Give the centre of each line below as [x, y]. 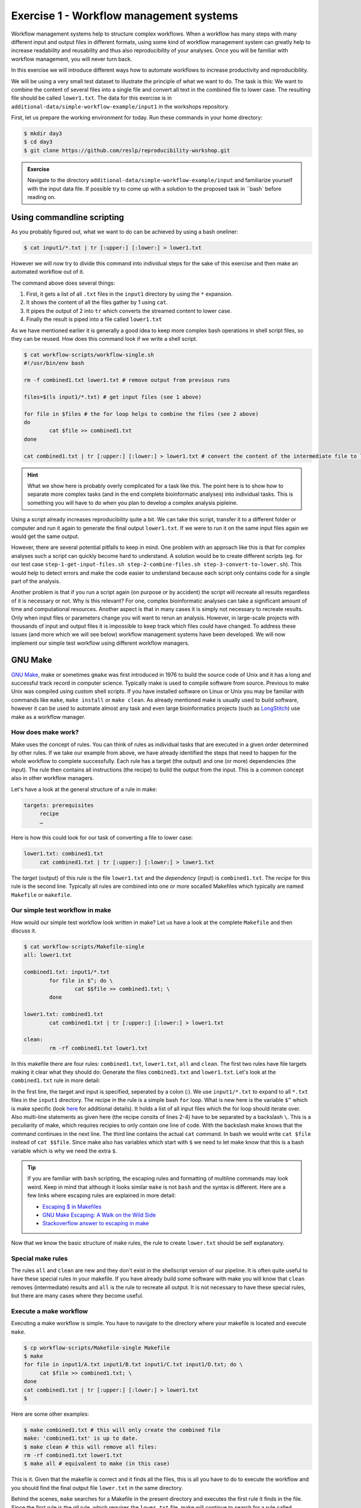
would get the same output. [45, 536]
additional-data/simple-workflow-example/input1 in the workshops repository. [120, 106]
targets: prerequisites [59, 805]
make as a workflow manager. [48, 717]
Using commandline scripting [68, 217]
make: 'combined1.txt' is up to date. [81, 1438]
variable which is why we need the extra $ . [64, 1151]
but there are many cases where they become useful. [77, 1296]
